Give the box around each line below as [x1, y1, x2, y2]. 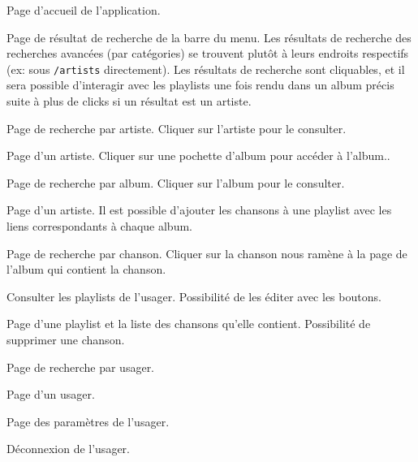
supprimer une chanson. [6, 330, 125, 348]
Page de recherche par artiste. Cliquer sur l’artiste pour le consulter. [6, 119, 347, 136]
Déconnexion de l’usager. [6, 440, 130, 457]
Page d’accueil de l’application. [6, 2, 161, 18]
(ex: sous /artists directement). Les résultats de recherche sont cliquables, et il [6, 60, 405, 77]
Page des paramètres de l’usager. [6, 412, 170, 430]
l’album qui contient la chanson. [6, 261, 166, 278]
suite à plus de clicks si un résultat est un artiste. [6, 93, 252, 110]
